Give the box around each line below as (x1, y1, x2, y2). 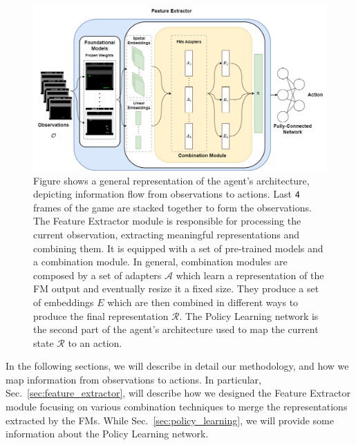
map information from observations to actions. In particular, (6, 372, 261, 386)
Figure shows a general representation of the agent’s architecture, (33, 173, 310, 187)
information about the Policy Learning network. (6, 426, 209, 441)
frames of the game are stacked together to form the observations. (33, 200, 312, 214)
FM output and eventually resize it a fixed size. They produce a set (33, 281, 319, 296)
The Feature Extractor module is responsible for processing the (33, 214, 301, 228)
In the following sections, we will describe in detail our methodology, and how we (6, 359, 349, 373)
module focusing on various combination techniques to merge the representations (6, 399, 348, 414)
